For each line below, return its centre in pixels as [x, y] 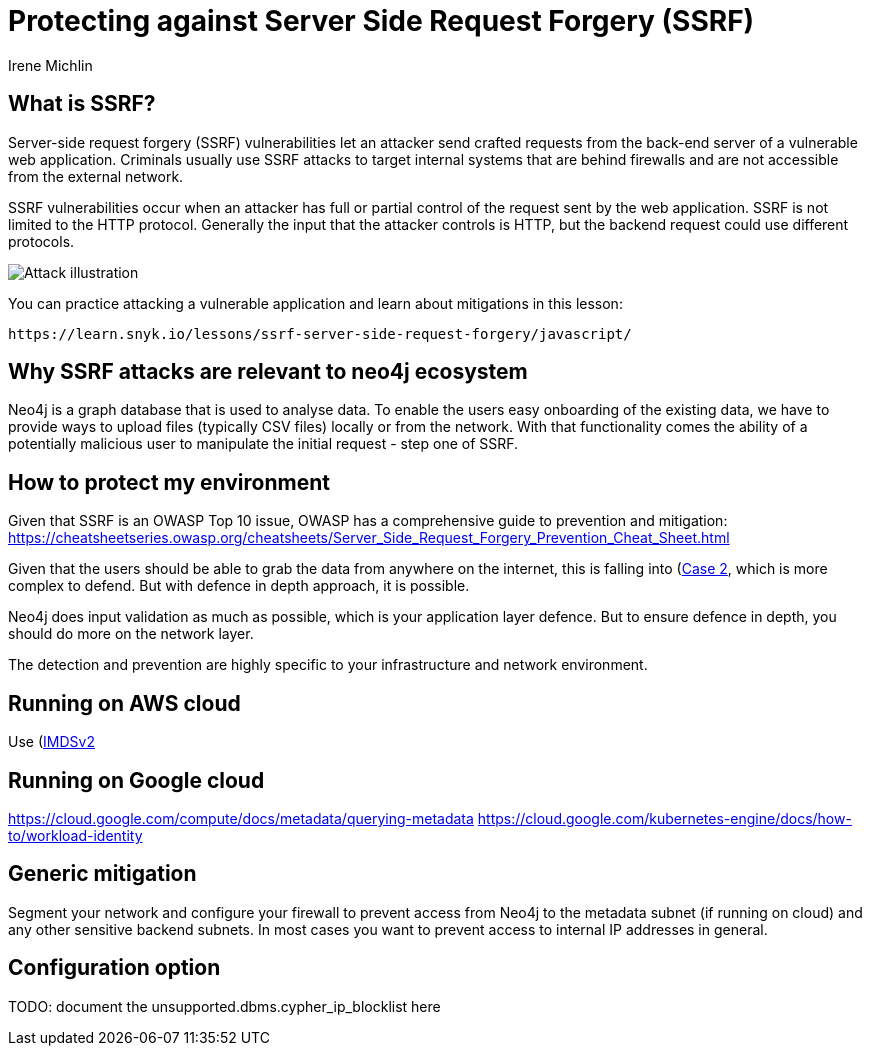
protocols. [41, 241]
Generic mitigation [102, 874]
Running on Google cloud [136, 780]
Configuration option [114, 968]
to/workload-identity [75, 835]
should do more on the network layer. [131, 634]
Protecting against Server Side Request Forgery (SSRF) [381, 21]
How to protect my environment [169, 482]
